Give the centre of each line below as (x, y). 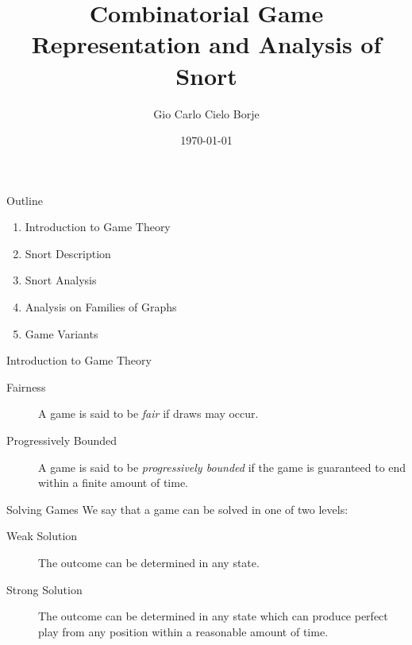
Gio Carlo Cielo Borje (206, 113)
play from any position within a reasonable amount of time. (183, 631)
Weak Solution (42, 536)
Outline (25, 200)
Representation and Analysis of (206, 44)
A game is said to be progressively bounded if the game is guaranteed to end (222, 467)
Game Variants (62, 333)
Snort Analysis (61, 280)
